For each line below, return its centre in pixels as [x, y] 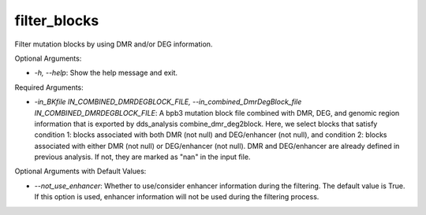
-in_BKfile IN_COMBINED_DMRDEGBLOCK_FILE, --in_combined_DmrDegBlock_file [168, 102]
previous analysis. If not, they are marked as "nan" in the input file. [142, 157]
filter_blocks [57, 20]
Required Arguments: [49, 87]
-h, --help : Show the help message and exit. [106, 73]
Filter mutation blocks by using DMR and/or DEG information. [114, 44]
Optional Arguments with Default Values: [80, 171]
